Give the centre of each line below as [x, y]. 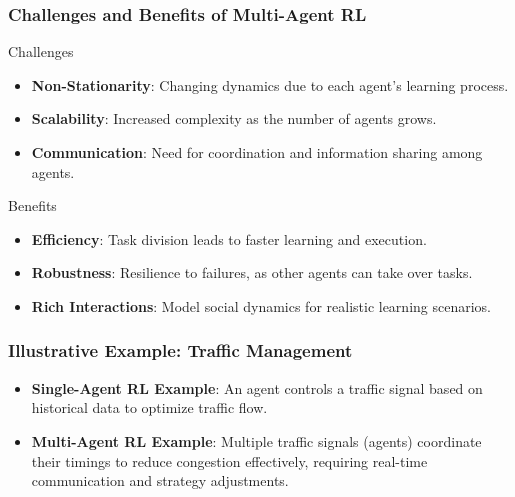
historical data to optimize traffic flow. [149, 407]
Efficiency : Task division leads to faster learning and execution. [229, 238]
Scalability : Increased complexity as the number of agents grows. [234, 118]
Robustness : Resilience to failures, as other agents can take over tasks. [252, 272]
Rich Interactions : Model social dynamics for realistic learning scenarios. [261, 305]
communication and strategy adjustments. [160, 480]
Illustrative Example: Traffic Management [180, 350]
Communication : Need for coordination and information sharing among [257, 152]
